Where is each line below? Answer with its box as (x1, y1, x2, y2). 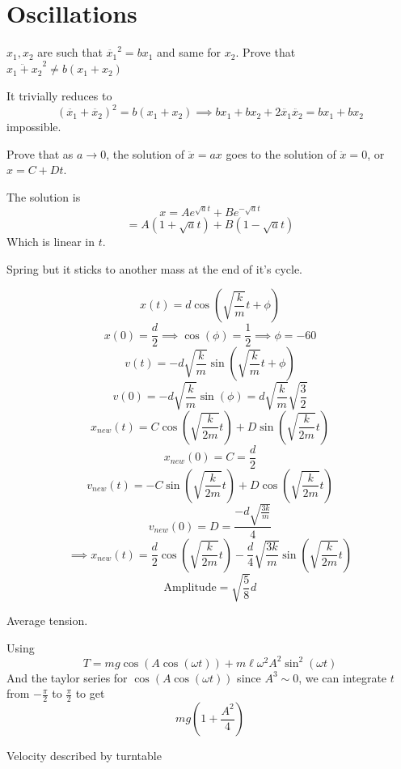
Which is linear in (6, 233, 95, 250)
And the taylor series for (6, 669, 128, 686)
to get (75, 685, 105, 702)
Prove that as (6, 145, 74, 162)
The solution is (6, 188, 81, 205)
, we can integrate (298, 669, 387, 686)
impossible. (6, 118, 61, 135)
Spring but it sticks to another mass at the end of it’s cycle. (6, 260, 303, 277)
